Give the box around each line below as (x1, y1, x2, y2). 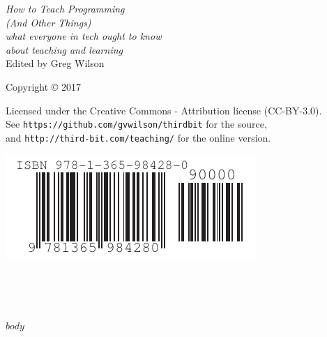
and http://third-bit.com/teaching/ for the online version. (6, 130, 271, 144)
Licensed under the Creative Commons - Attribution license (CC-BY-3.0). (6, 103, 322, 117)
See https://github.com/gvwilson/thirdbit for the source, (6, 117, 267, 131)
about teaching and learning (6, 42, 123, 57)
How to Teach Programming (6, 1, 125, 15)
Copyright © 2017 (6, 79, 82, 93)
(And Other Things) (6, 15, 91, 29)
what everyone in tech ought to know (6, 29, 162, 43)
